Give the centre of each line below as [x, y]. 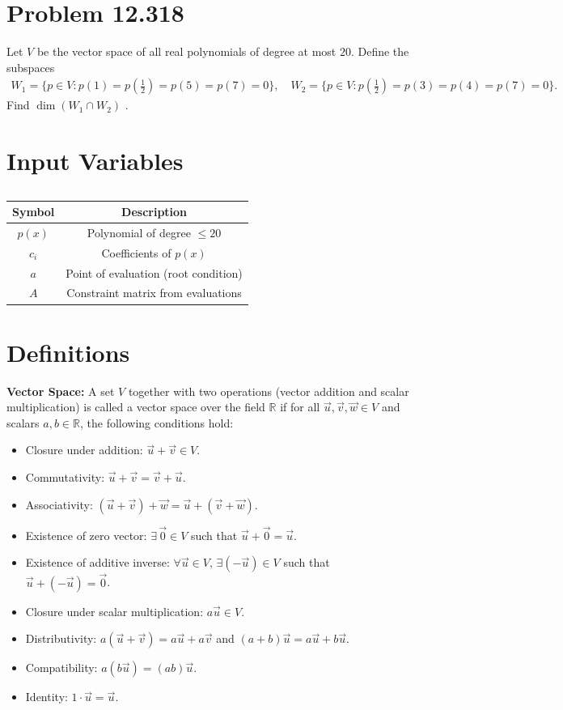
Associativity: [59, 504]
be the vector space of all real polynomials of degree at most [186, 51]
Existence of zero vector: [86, 535]
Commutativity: [65, 477]
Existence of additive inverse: [97, 562]
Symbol [34, 212]
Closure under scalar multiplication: [114, 611]
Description [155, 212]
